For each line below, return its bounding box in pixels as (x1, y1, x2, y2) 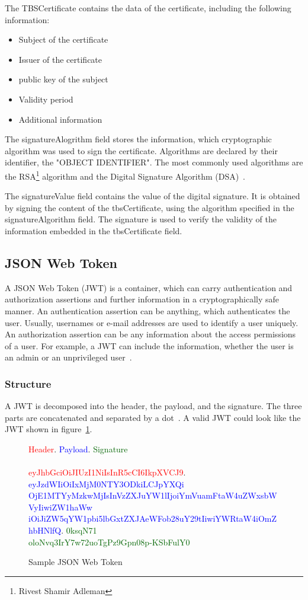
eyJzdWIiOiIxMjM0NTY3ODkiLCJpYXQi (28, 477, 184, 490)
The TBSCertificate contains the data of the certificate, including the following (5, 2, 291, 14)
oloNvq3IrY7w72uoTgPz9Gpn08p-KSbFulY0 (28, 535, 190, 548)
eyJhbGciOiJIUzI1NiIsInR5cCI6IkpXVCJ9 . (28, 466, 186, 478)
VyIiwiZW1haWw (28, 500, 92, 513)
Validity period (18, 92, 73, 105)
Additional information (18, 113, 102, 125)
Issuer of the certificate (18, 53, 102, 65)
